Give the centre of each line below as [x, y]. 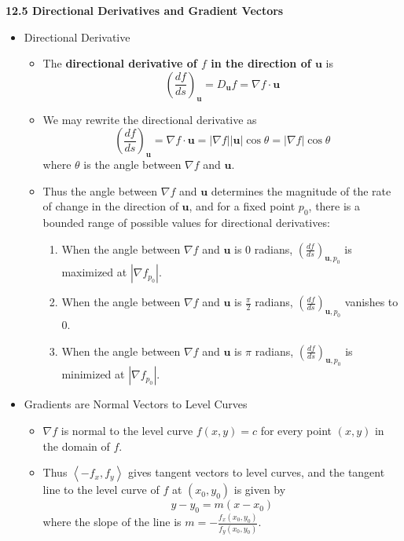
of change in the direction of [110, 206]
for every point [296, 430]
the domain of [76, 446]
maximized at [94, 272]
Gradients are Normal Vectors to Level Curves [136, 404]
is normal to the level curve [127, 430]
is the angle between [132, 164]
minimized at [93, 374]
